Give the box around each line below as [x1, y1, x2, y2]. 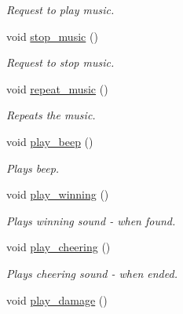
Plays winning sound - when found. [6, 212, 176, 228]
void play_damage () [6, 291, 108, 308]
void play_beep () [6, 133, 93, 149]
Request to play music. [6, 2, 115, 17]
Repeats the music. [6, 107, 96, 123]
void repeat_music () [6, 80, 108, 97]
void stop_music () [6, 27, 98, 44]
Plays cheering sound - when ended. [6, 265, 178, 281]
